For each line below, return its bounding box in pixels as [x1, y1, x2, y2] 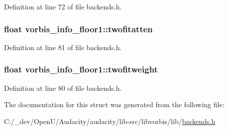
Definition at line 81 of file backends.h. [4, 42, 122, 52]
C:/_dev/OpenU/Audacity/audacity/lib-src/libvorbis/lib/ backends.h [4, 116, 216, 126]
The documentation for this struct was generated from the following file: [4, 99, 225, 110]
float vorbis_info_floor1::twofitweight [4, 63, 158, 75]
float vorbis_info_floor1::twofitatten [4, 22, 153, 35]
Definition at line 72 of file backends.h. [4, 1, 122, 11]
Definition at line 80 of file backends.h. [4, 82, 122, 93]
